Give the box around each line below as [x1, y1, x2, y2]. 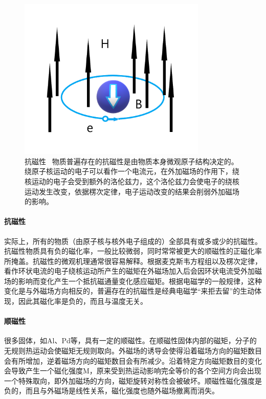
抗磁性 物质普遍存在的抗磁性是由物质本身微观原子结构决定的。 [25, 156, 238, 166]
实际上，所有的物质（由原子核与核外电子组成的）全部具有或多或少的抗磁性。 [4, 235, 262, 246]
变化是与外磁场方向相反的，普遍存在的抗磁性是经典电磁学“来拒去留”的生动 [4, 285, 255, 296]
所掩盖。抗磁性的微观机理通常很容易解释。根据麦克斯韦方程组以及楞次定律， [4, 255, 262, 266]
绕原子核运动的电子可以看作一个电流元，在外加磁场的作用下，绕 [25, 166, 239, 176]
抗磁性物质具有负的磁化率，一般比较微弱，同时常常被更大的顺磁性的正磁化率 [4, 246, 262, 256]
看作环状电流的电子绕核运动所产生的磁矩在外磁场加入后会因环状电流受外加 [4, 265, 255, 276]
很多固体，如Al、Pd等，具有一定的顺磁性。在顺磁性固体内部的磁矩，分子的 [4, 335, 257, 346]
